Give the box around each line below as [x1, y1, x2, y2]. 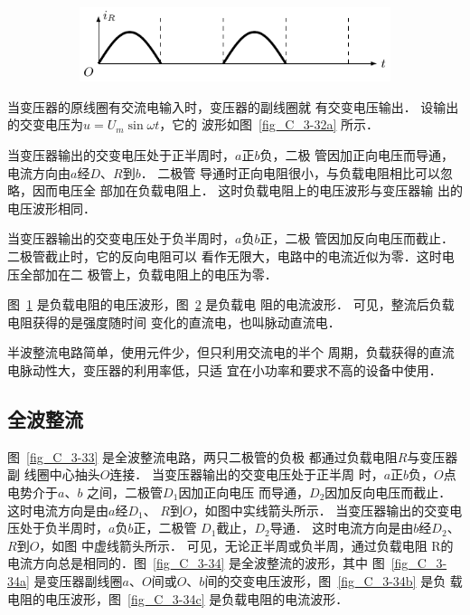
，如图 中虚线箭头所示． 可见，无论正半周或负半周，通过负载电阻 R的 [39, 535, 454, 554]
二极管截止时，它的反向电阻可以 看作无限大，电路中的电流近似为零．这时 [7, 246, 442, 265]
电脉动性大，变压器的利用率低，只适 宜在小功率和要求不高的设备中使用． [7, 360, 442, 379]
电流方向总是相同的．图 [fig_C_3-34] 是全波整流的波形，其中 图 [7, 553, 385, 572]
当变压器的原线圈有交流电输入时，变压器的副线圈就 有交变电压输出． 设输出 [7, 97, 459, 116]
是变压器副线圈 [33, 571, 123, 590]
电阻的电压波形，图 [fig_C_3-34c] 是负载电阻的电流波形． [7, 589, 349, 608]
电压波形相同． [7, 198, 96, 217]
